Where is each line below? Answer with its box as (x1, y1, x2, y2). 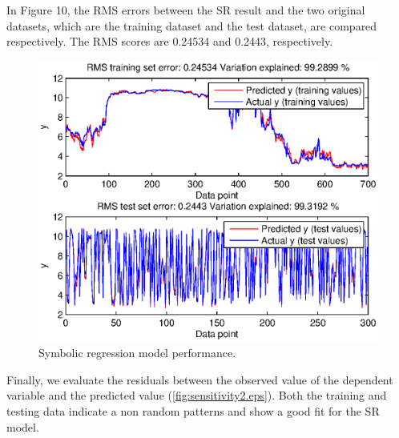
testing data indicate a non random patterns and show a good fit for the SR (6, 402, 380, 419)
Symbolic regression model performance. (38, 344, 236, 361)
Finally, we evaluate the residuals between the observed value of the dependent (6, 371, 393, 388)
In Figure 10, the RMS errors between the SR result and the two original (6, 2, 365, 18)
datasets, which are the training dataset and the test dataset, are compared (6, 17, 377, 34)
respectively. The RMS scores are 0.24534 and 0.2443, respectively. (6, 33, 333, 50)
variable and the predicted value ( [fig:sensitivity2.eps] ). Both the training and (6, 387, 387, 404)
